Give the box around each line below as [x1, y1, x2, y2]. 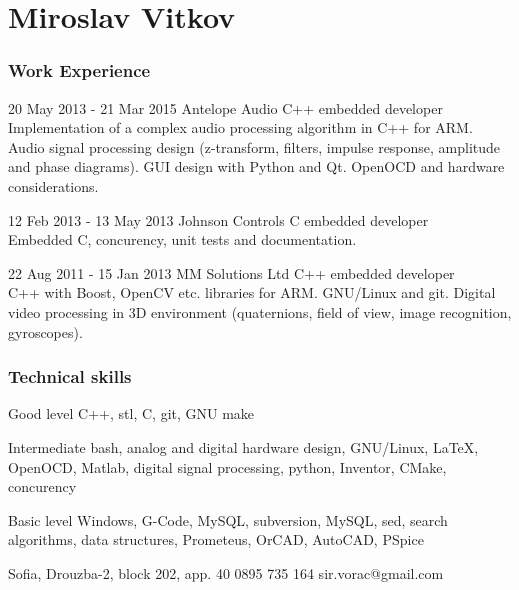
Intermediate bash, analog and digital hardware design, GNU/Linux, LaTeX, [8, 436, 479, 457]
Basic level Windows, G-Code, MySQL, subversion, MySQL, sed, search [8, 509, 448, 530]
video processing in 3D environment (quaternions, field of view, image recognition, [8, 301, 512, 322]
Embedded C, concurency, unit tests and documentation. [8, 229, 357, 250]
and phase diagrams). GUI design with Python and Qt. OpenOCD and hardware [8, 156, 505, 177]
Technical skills [8, 364, 132, 389]
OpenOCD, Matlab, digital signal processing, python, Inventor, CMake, [8, 456, 447, 477]
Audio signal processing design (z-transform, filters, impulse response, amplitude [8, 136, 501, 157]
